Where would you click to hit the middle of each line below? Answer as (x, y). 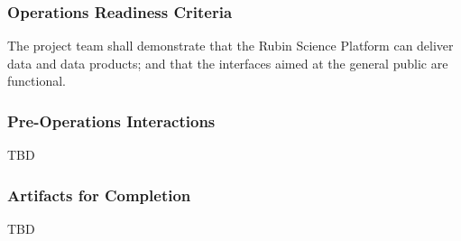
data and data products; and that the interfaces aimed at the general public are (228, 63)
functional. (37, 81)
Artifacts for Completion (99, 195)
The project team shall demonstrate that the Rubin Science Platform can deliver (230, 46)
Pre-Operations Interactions (111, 120)
